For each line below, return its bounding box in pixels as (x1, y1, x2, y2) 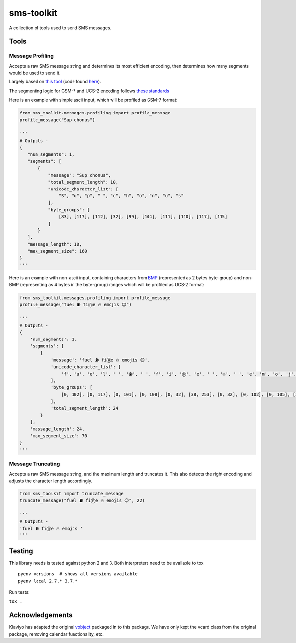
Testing (9, 547, 33, 555)
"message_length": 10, (27, 241, 82, 247)
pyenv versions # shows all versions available (18, 571, 138, 577)
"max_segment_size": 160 (27, 248, 87, 254)
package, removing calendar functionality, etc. (9, 631, 104, 637)
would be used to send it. (9, 70, 61, 76)
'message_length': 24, (30, 426, 85, 432)
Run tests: (9, 589, 30, 595)
